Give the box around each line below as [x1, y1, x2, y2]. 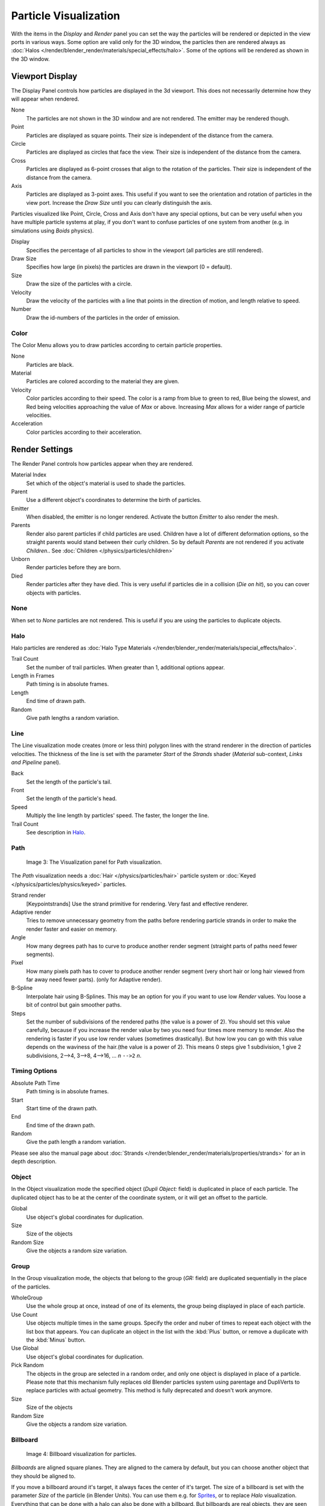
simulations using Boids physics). [11, 227, 94, 234]
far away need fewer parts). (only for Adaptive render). [26, 976, 162, 983]
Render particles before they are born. [26, 564, 122, 571]
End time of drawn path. [26, 698, 86, 705]
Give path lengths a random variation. [26, 714, 120, 721]
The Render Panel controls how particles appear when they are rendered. [11, 460, 194, 467]
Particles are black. [26, 361, 74, 368]
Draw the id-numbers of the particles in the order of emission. [26, 314, 180, 321]
